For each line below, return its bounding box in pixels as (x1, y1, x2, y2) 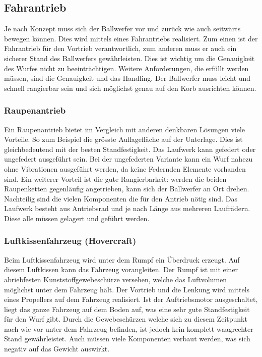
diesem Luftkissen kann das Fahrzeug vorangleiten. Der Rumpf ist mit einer (4, 264, 238, 275)
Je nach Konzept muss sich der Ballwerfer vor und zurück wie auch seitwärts (4, 23, 241, 34)
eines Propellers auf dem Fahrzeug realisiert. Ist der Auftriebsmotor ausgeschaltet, (4, 294, 258, 304)
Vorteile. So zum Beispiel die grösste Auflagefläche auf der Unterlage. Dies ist (4, 134, 243, 144)
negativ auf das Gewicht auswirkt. (4, 343, 110, 354)
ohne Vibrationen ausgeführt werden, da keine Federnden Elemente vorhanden (4, 163, 246, 174)
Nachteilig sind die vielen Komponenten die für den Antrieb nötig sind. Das (4, 193, 237, 203)
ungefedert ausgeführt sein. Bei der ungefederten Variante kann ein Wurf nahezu (4, 154, 253, 164)
